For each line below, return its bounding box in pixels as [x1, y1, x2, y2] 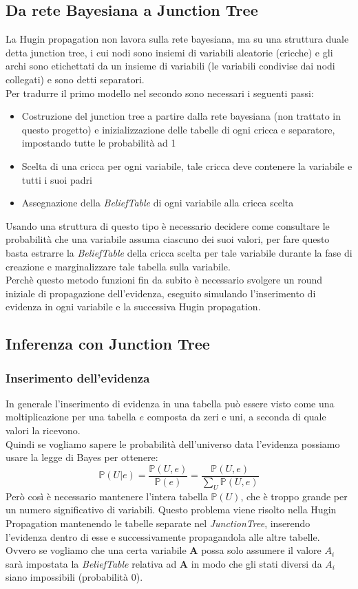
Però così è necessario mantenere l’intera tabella [6, 489, 208, 503]
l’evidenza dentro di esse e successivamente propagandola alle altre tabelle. [6, 529, 320, 544]
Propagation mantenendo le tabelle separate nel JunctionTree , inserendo [6, 515, 310, 530]
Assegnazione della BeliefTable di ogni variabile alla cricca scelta [21, 195, 294, 210]
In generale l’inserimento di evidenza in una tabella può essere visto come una [6, 396, 335, 410]
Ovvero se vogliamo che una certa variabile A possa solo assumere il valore [6, 543, 322, 557]
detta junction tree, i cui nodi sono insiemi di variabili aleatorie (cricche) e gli [6, 45, 333, 59]
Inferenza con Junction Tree [6, 333, 210, 354]
